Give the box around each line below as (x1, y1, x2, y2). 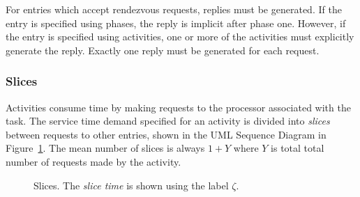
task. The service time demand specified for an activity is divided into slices (6, 113, 330, 128)
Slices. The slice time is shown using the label (33, 178, 229, 192)
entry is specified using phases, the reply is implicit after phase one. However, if (6, 15, 346, 30)
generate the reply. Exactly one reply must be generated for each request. (6, 42, 320, 57)
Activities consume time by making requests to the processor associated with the (6, 100, 351, 114)
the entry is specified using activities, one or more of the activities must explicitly (6, 29, 354, 44)
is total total (271, 141, 324, 155)
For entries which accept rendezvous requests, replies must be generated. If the (6, 2, 342, 16)
